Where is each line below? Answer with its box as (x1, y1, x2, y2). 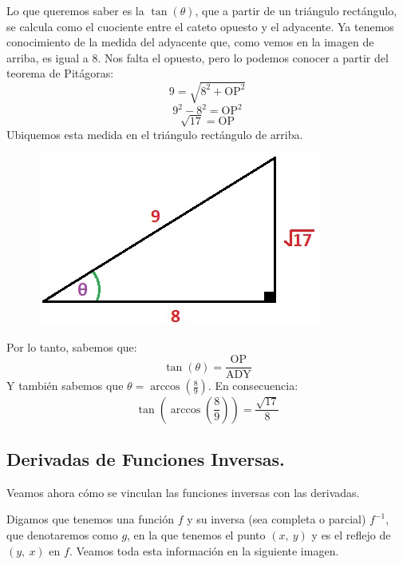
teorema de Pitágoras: (6, 65, 114, 82)
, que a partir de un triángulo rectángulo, (195, 2, 397, 18)
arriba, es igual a (6, 49, 89, 66)
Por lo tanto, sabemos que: (6, 338, 137, 355)
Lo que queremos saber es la (6, 2, 144, 18)
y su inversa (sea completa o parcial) (187, 511, 366, 527)
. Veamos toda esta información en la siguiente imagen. (69, 542, 339, 559)
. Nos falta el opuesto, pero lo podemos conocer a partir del (97, 49, 389, 66)
